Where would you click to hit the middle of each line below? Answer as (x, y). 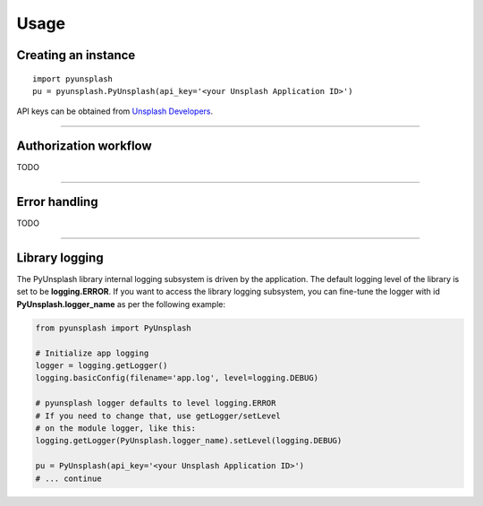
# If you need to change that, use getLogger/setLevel (158, 416)
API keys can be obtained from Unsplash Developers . (115, 111)
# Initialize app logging (92, 353)
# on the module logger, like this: (116, 428)
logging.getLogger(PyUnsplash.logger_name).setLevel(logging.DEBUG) (189, 441)
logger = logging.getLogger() (102, 366)
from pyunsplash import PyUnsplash (113, 328)
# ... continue (68, 478)
